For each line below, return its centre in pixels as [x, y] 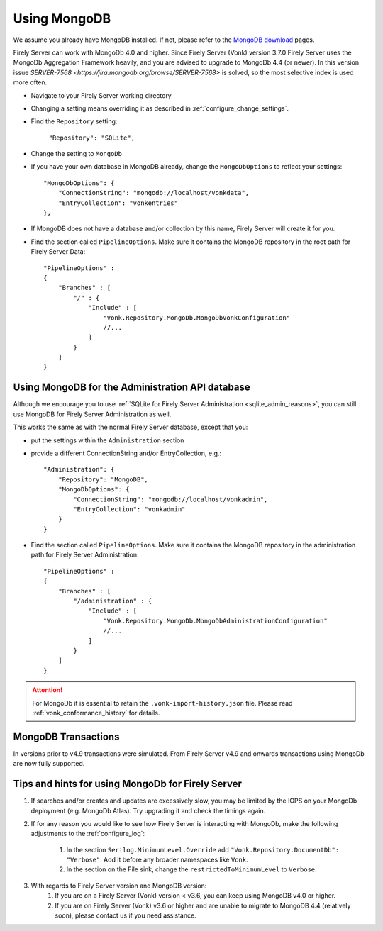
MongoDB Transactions [66, 736]
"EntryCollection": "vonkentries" [118, 203]
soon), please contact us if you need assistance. [126, 915]
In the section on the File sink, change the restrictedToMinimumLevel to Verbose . [191, 869]
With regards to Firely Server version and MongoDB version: [119, 886]
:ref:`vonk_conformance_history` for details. [96, 713]
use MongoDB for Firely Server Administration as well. [92, 414]
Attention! [48, 690]
